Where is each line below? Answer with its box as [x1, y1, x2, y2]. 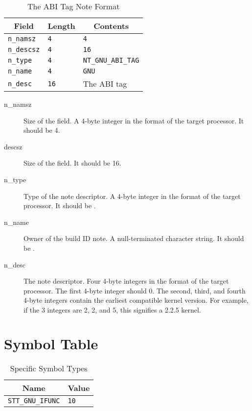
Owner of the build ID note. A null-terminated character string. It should [23, 233, 244, 243]
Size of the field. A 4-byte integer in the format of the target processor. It [23, 115, 244, 125]
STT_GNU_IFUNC [8, 396, 60, 405]
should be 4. [23, 125, 60, 135]
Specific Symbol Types [10, 362, 88, 374]
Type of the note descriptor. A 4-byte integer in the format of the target [23, 191, 241, 201]
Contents [93, 20, 129, 31]
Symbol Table [4, 333, 98, 353]
